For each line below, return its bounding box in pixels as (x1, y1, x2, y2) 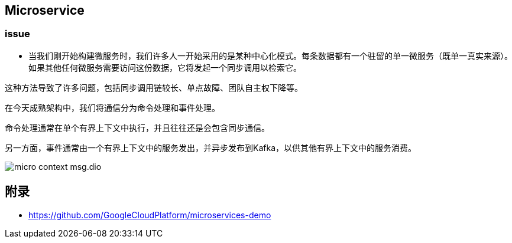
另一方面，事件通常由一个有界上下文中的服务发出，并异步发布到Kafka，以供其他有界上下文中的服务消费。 (5, 142, 416, 153)
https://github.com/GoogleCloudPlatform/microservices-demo (28, 209, 271, 220)
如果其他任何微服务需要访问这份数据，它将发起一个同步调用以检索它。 (28, 62, 302, 73)
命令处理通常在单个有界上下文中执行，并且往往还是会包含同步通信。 (5, 122, 270, 133)
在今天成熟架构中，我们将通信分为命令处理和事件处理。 (5, 102, 220, 113)
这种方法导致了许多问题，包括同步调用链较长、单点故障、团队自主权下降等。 (5, 82, 303, 93)
